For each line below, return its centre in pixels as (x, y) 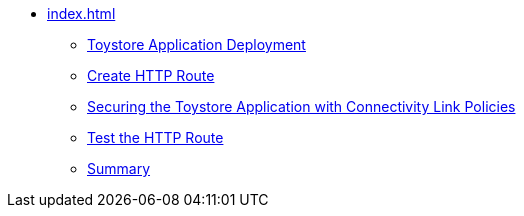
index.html (81, 13)
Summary (119, 168)
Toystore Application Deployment (196, 44)
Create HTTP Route (151, 75)
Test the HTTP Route (155, 137)
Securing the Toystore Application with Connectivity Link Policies (301, 106)
